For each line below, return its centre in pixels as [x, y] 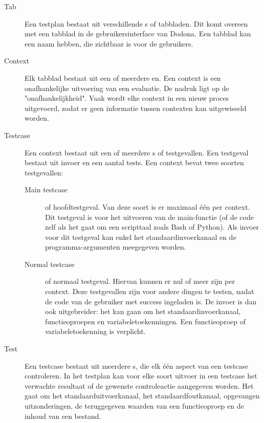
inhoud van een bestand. [63, 416]
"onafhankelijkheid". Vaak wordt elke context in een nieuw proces [127, 98]
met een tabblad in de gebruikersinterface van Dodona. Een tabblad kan [138, 34]
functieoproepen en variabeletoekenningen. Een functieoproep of [145, 321]
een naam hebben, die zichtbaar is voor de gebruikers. [109, 43]
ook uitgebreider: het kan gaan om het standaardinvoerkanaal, [143, 311]
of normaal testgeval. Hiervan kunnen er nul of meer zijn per [140, 281]
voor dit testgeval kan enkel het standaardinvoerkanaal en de [141, 237]
